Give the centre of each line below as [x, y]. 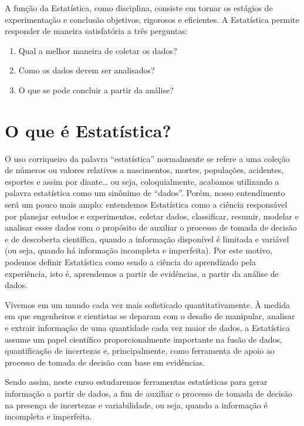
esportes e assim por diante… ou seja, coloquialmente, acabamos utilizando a [142, 181]
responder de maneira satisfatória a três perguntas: [96, 31]
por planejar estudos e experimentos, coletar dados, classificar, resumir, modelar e [152, 216]
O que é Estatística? [88, 130]
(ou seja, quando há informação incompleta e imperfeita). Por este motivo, [139, 250]
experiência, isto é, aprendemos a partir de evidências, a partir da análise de [142, 273]
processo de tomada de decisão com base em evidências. [105, 362]
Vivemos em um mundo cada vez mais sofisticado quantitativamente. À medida [147, 304]
